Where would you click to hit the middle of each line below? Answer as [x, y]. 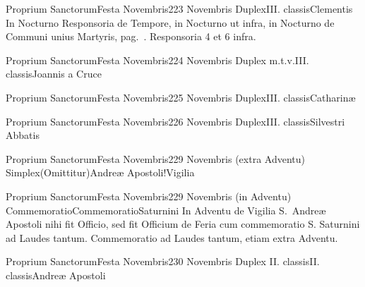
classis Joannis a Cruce [54, 74]
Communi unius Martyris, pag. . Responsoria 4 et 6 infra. [131, 36]
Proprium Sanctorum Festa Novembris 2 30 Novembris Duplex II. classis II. [163, 261]
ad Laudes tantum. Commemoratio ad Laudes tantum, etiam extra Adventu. [172, 237]
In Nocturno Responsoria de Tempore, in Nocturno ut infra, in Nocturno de [170, 22]
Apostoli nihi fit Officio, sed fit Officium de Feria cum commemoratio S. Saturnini [183, 224]
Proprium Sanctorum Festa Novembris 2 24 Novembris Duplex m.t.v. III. [157, 60]
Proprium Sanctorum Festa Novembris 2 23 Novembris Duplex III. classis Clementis [179, 8]
